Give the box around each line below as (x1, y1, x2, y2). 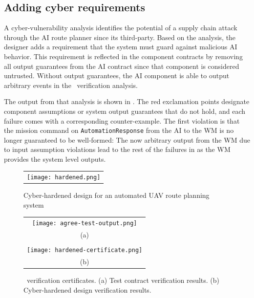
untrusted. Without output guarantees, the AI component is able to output (4, 70, 230, 81)
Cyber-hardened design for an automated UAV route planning (23, 190, 210, 200)
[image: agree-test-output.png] (32, 220, 137, 227)
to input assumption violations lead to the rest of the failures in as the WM (4, 144, 231, 154)
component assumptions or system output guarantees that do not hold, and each (4, 106, 246, 116)
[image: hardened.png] (27, 174, 101, 181)
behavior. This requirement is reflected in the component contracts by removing (4, 51, 243, 61)
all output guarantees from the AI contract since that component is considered (4, 61, 239, 71)
